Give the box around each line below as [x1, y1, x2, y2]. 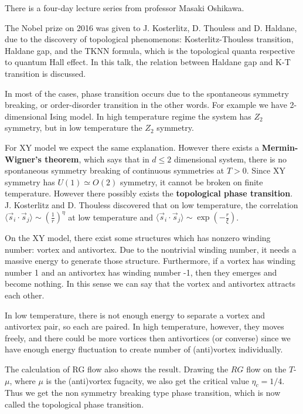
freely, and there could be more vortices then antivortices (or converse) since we [5, 331, 291, 344]
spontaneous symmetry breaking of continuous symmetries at [5, 164, 224, 177]
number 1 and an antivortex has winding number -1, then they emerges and [5, 266, 277, 278]
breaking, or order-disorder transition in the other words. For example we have [5, 99, 287, 111]
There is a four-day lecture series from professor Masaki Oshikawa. [5, 2, 244, 13]
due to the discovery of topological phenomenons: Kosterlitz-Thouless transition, [5, 33, 294, 45]
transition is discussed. [5, 67, 86, 79]
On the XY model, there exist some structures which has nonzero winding [5, 232, 271, 243]
